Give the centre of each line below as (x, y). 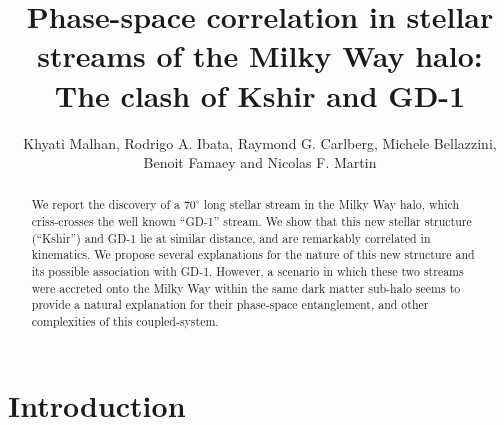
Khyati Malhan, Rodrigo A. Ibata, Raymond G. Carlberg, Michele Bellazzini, (260, 142)
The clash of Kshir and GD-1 (260, 94)
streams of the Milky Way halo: (260, 55)
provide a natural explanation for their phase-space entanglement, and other (230, 304)
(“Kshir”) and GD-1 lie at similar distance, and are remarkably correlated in (231, 237)
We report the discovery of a (105, 204)
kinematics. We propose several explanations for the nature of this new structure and (253, 254)
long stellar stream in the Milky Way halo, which (331, 204)
